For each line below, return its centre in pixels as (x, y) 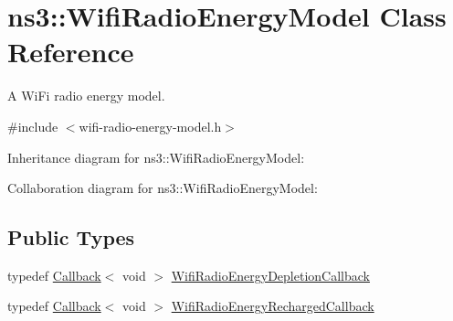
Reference (71, 52)
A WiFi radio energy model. (86, 96)
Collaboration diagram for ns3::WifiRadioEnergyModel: (163, 188)
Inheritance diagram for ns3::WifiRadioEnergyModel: (156, 157)
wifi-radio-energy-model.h (150, 126)
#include (33, 126)
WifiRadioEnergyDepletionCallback (270, 275)
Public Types (71, 237)
